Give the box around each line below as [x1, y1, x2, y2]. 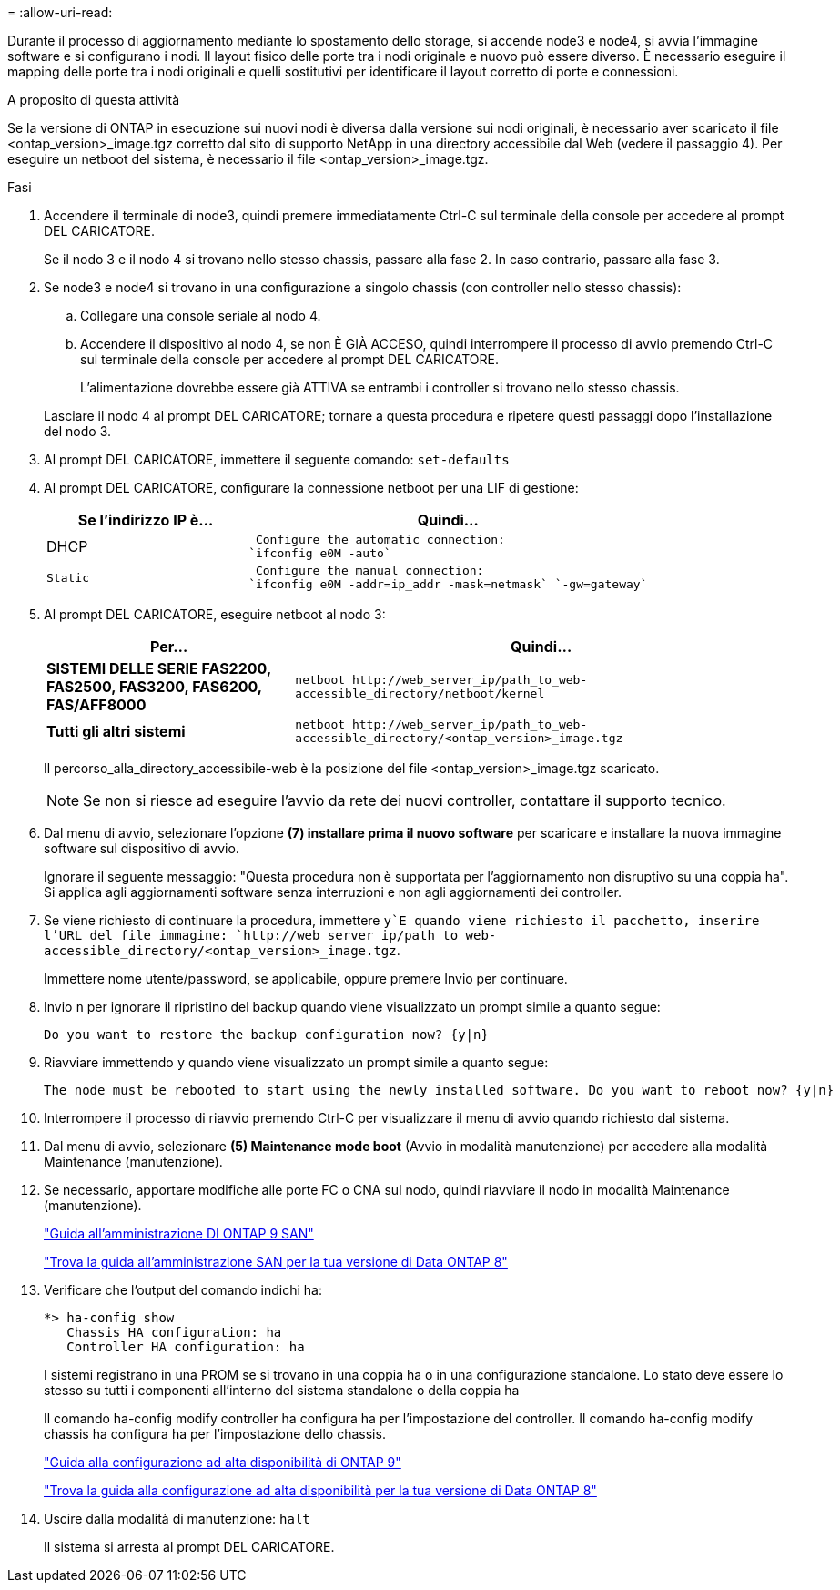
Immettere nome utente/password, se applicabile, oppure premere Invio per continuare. [44, 971, 568, 986]
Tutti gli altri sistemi [46, 722, 186, 740]
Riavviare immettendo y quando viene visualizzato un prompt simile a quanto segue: [44, 1055, 549, 1070]
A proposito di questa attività [7, 92, 180, 107]
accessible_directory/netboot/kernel [295, 687, 545, 700]
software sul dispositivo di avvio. [44, 841, 239, 856]
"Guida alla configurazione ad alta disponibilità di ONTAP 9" [44, 1454, 401, 1470]
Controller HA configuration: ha [66, 1340, 305, 1354]
